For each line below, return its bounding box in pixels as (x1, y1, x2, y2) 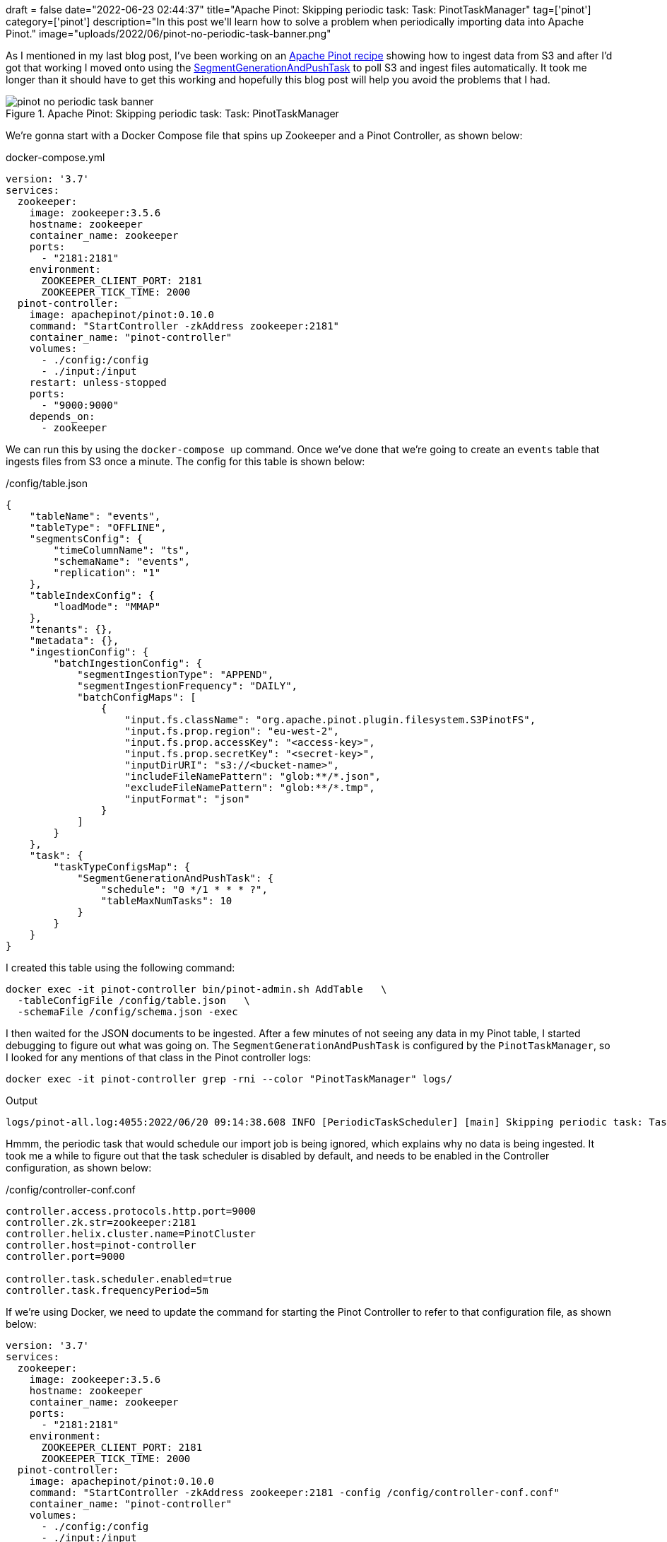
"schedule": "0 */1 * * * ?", (100, 884, 268, 895)
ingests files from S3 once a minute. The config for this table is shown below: (6, 455, 365, 467)
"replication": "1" (53, 567, 161, 578)
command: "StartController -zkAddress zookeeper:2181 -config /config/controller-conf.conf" (29, 1487, 560, 1498)
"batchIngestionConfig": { (53, 658, 203, 669)
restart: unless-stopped (29, 377, 167, 388)
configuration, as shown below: (6, 1162, 152, 1174)
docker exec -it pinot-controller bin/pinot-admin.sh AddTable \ (6, 983, 387, 995)
